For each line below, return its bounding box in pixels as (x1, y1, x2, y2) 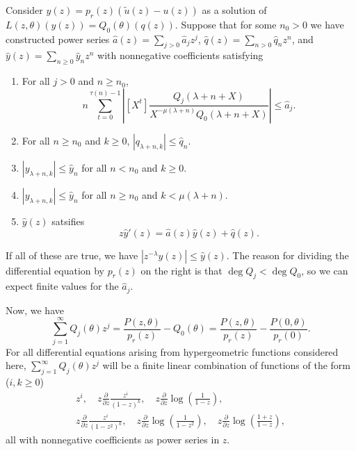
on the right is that (140, 263, 222, 277)
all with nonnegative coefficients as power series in (6, 432, 220, 447)
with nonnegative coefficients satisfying (97, 48, 264, 63)
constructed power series (6, 31, 110, 46)
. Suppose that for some (175, 17, 277, 31)
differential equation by (6, 263, 105, 277)
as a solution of (202, 3, 267, 17)
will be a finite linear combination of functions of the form (102, 358, 350, 372)
